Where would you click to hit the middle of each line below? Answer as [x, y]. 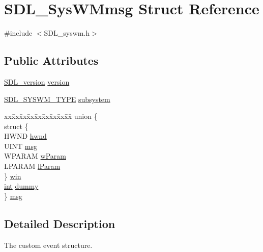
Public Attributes [51, 60]
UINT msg [21, 146]
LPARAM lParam [32, 166]
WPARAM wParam [35, 156]
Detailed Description [60, 223]
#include [18, 33]
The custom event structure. [48, 245]
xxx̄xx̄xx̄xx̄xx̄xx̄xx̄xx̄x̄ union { [51, 116]
